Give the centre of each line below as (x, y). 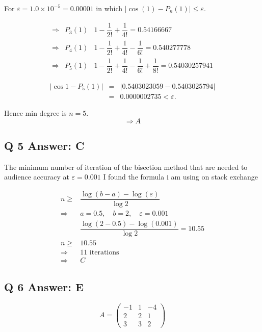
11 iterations (100, 253)
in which (109, 8)
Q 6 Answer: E (44, 286)
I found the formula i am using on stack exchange (180, 177)
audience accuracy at (37, 177)
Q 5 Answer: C (44, 145)
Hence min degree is (35, 112)
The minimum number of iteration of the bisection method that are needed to (126, 167)
